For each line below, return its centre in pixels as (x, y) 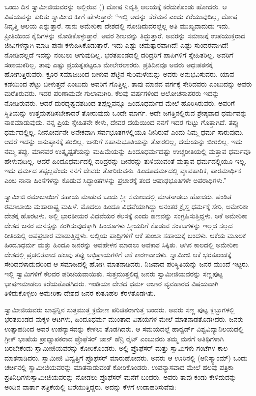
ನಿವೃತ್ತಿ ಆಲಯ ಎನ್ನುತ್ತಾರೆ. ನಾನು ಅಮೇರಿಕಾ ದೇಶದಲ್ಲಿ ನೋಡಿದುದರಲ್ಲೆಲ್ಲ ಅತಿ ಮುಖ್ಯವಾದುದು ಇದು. (117, 26)
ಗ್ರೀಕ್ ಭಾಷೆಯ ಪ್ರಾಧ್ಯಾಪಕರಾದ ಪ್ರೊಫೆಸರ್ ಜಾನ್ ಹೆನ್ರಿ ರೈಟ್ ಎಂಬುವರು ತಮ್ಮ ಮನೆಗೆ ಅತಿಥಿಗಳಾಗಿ (114, 338)
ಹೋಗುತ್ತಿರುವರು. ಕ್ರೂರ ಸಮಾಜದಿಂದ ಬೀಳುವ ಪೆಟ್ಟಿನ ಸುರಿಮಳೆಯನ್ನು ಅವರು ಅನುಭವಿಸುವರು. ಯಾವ (119, 74)
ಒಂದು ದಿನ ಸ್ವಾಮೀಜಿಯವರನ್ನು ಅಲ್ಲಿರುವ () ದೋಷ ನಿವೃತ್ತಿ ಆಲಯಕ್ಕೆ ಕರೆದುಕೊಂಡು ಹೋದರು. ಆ (116, 6)
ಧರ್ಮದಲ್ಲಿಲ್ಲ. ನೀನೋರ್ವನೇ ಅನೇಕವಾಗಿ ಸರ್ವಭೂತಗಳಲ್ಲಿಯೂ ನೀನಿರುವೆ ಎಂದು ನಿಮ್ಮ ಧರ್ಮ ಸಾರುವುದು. (124, 132)
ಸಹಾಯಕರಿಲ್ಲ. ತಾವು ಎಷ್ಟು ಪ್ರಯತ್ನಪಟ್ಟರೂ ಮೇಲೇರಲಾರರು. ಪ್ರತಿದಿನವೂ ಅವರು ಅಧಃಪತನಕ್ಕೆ (109, 64)
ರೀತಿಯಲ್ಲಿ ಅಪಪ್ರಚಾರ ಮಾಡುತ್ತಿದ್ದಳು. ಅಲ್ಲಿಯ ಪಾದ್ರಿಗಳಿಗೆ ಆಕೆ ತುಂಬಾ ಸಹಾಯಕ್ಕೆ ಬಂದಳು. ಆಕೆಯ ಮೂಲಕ (125, 235)
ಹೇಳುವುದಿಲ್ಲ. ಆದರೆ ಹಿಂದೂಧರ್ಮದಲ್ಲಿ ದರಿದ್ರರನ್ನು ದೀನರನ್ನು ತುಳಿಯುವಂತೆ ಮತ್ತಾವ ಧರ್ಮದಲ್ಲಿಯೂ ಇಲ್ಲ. (126, 161)
